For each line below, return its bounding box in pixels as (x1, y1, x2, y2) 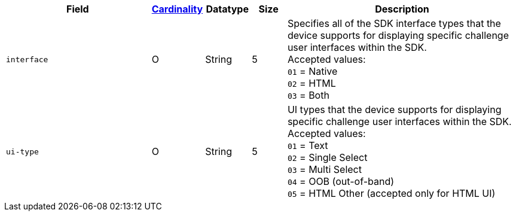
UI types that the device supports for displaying (287, 104, 502, 115)
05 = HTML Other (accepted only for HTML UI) (287, 187, 496, 199)
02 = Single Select (287, 151, 368, 163)
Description (375, 3, 429, 15)
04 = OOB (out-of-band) (287, 175, 395, 187)
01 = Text (287, 139, 328, 151)
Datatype (206, 3, 249, 15)
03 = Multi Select (287, 163, 362, 175)
